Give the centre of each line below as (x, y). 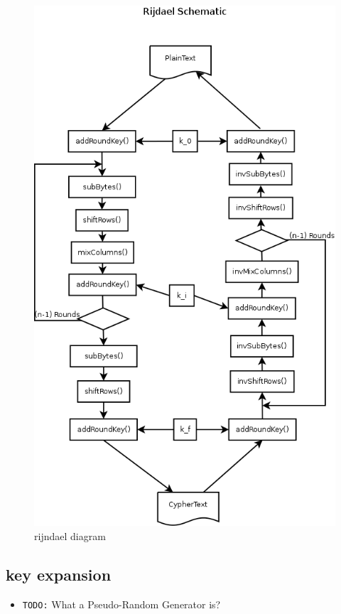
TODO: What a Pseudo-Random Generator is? (121, 604)
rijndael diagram (70, 535)
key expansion (59, 574)
